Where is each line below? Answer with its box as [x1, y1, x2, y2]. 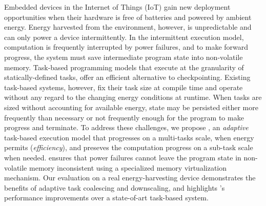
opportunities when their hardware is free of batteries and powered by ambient [4, 11, 252, 22]
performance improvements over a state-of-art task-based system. [4, 192, 209, 203]
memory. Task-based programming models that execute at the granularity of [4, 61, 244, 72]
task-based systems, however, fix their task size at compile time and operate [4, 81, 243, 92]
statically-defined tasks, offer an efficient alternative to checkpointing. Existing [4, 72, 251, 83]
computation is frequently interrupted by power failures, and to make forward [4, 42, 249, 52]
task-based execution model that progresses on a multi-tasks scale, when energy [4, 132, 254, 142]
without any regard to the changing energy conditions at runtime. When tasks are [4, 92, 262, 102]
